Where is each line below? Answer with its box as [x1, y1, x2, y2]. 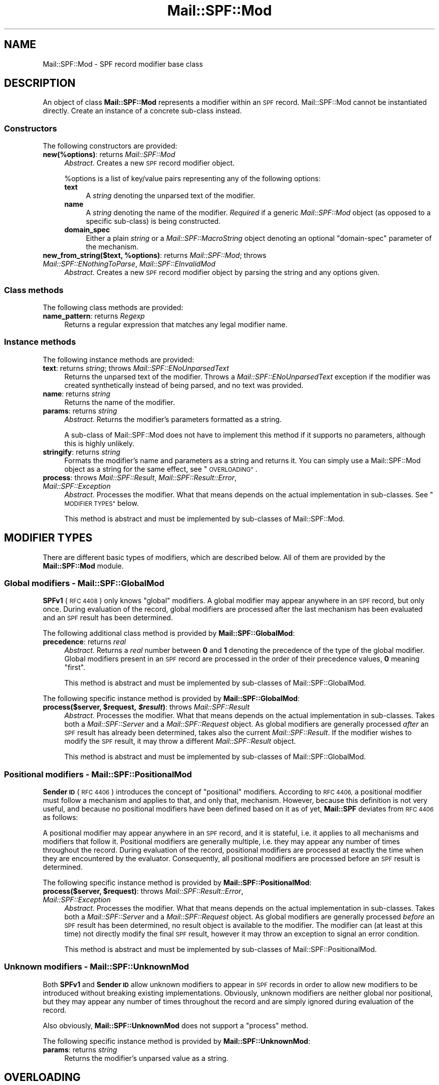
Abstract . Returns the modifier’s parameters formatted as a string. [64, 415, 282, 424]
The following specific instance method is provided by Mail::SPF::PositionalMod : [43, 878, 312, 887]
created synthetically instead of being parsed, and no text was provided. [64, 380, 304, 389]
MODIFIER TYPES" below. [64, 498, 139, 507]
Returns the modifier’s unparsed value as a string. [64, 1053, 229, 1062]
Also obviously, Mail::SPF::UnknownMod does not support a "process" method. [43, 1021, 308, 1030]
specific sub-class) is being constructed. [86, 217, 221, 226]
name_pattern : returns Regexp [43, 311, 145, 320]
